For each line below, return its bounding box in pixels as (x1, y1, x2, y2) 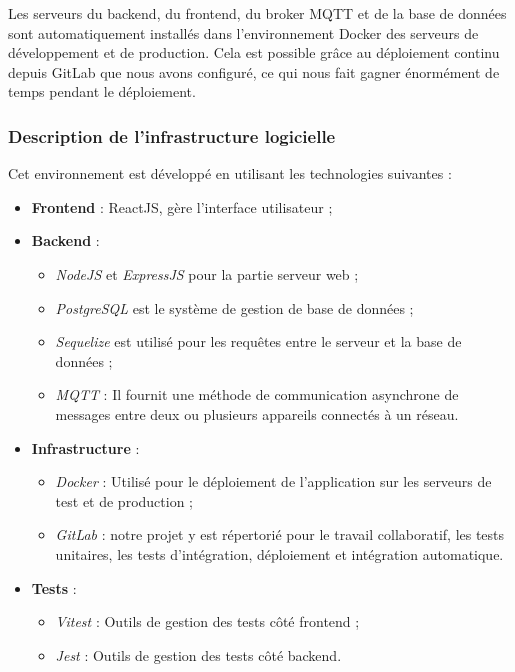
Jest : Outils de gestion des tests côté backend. (55, 644, 342, 665)
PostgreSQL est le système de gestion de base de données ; (55, 297, 414, 318)
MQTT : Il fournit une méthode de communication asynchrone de (55, 384, 459, 405)
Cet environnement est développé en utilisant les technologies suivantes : (8, 163, 452, 184)
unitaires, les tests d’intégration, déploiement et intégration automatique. (55, 543, 504, 564)
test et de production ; (55, 490, 193, 511)
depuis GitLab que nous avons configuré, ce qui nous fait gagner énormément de (8, 61, 500, 82)
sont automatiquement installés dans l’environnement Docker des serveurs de (8, 22, 479, 43)
